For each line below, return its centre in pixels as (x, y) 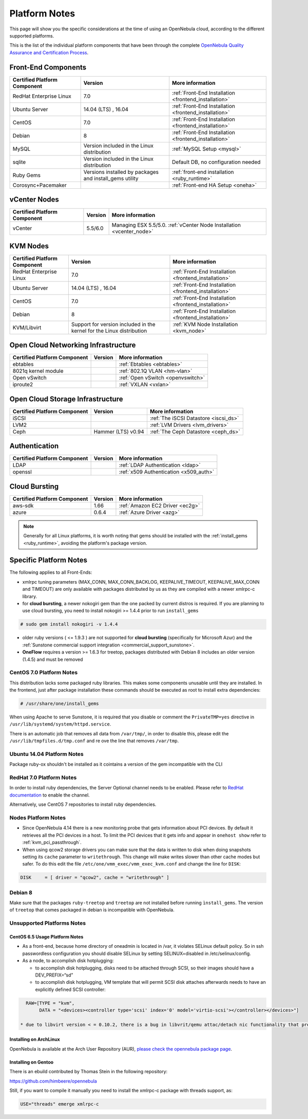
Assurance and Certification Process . (49, 52)
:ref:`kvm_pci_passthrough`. (52, 842)
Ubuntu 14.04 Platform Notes (47, 754)
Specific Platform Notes (48, 560)
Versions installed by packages (121, 172)
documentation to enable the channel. (50, 795)
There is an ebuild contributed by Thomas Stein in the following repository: (89, 1072)
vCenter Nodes (34, 200)
